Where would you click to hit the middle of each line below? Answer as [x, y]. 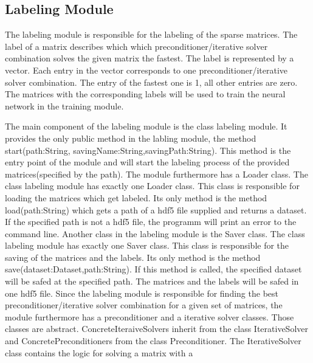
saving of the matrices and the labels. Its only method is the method [133, 257]
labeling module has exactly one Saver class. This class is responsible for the [147, 245]
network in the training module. [64, 105]
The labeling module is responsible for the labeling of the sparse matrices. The [151, 34]
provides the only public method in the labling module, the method [131, 138]
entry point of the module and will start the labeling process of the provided [147, 162]
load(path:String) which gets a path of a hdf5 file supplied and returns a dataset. [156, 209]
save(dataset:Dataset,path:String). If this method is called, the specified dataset [153, 269]
